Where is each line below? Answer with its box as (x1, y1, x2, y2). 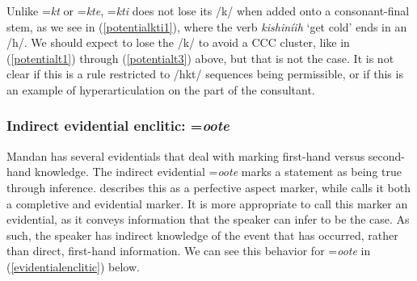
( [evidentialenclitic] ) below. (6, 258, 140, 275)
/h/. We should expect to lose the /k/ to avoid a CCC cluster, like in (6, 34, 350, 51)
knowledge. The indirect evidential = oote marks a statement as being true (35, 163, 402, 180)
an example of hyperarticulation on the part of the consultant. (6, 81, 315, 98)
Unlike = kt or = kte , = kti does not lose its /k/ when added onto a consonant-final (6, 2, 410, 19)
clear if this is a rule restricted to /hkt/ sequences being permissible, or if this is (6, 65, 403, 82)
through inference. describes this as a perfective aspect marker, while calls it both (6, 178, 411, 195)
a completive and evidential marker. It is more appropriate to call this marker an (6, 195, 408, 212)
